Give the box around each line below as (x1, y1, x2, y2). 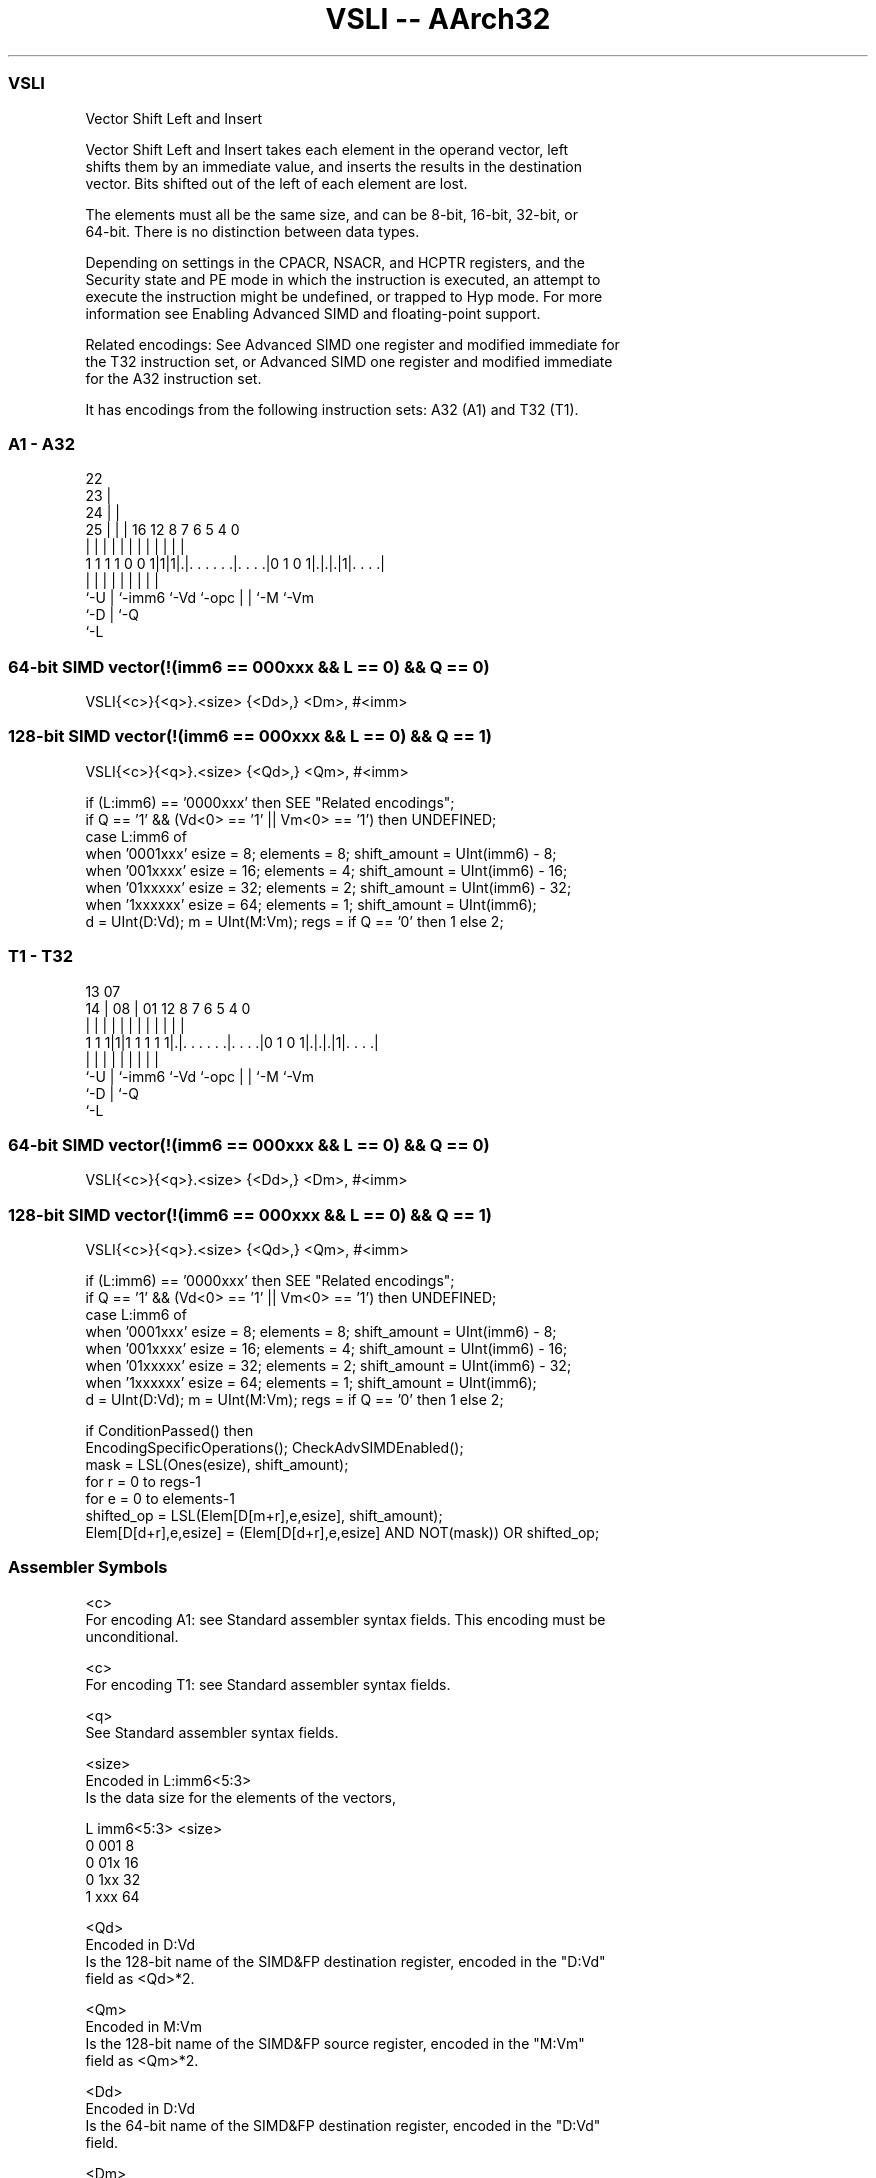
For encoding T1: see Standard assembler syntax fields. (85, 1675, 451, 1693)
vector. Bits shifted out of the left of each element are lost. (85, 174, 468, 192)
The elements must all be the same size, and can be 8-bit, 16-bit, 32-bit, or (85, 205, 578, 223)
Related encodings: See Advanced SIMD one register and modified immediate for (85, 335, 620, 353)
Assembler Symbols (8, 1557, 168, 1578)
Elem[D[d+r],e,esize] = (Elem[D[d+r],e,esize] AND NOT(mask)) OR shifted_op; (85, 1524, 600, 1541)
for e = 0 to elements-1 (85, 1490, 235, 1507)
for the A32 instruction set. (85, 369, 262, 387)
